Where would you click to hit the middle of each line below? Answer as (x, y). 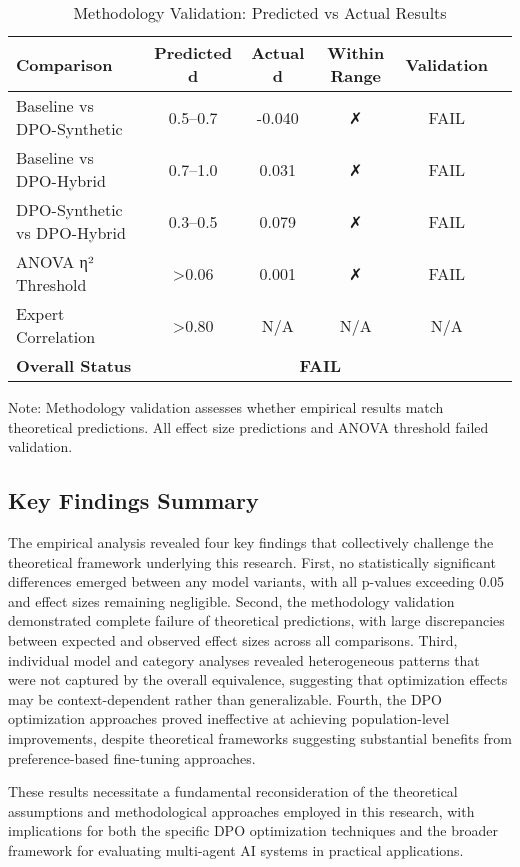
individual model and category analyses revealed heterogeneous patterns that (244, 659)
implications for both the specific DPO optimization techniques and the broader (253, 830)
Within (356, 52)
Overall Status (74, 365)
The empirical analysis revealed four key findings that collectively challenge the (251, 541)
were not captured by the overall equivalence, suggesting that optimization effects (258, 679)
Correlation (56, 336)
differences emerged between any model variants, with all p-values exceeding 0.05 (256, 581)
